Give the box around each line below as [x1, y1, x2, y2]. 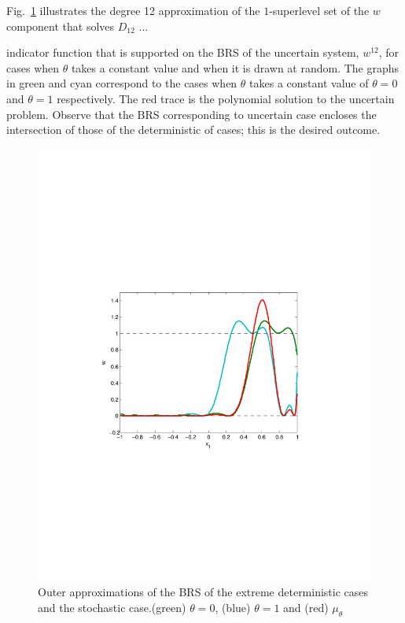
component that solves [6, 17, 115, 34]
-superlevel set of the [269, 2, 370, 18]
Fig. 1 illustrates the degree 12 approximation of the [6, 2, 260, 18]
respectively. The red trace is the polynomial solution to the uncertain [57, 90, 395, 106]
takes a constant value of [249, 75, 369, 91]
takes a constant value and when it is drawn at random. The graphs [71, 59, 399, 76]
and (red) [283, 599, 329, 615]
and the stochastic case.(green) [38, 599, 186, 615]
